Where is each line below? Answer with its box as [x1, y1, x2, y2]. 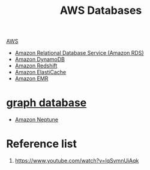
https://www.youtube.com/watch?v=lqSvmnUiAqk [14, 157, 139, 165]
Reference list [6, 137, 77, 151]
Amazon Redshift [14, 62, 58, 69]
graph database [6, 96, 87, 110]
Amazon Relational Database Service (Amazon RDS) [14, 49, 144, 57]
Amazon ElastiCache [14, 69, 67, 76]
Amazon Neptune [14, 116, 59, 124]
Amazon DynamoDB [14, 55, 65, 63]
